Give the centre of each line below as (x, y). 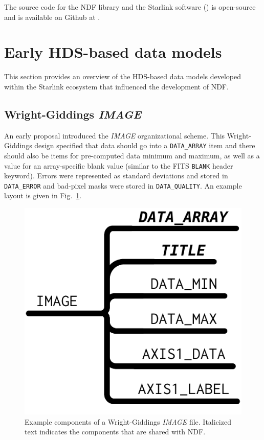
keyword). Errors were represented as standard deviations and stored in (116, 176)
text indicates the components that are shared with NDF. (115, 432)
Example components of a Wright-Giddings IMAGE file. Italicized (128, 421)
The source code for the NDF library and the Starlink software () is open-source (130, 7)
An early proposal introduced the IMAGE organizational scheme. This (115, 135)
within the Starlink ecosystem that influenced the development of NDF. (116, 86)
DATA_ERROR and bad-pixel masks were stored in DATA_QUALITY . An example (123, 185)
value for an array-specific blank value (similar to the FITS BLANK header (119, 165)
